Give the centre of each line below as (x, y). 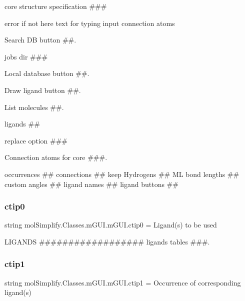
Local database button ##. (47, 73)
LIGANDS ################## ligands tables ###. (107, 241)
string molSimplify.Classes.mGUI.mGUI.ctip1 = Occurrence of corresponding (123, 282)
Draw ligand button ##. (43, 90)
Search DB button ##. (40, 40)
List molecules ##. (34, 107)
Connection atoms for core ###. (56, 157)
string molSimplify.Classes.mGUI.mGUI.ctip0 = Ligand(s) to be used (111, 225)
